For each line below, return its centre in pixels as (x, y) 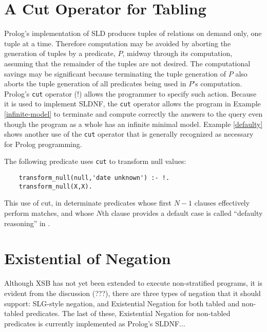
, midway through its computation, (177, 53)
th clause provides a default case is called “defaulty (182, 213)
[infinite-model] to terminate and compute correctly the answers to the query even (133, 114)
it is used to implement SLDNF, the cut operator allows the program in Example (132, 104)
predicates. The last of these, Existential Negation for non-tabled (128, 313)
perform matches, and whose (49, 213)
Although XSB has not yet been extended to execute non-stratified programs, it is (133, 283)
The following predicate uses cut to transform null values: (95, 161)
